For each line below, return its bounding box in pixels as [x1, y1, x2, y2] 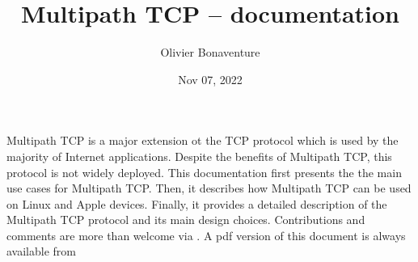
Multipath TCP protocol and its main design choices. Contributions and [6, 211, 365, 228]
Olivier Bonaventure [160, 44, 260, 61]
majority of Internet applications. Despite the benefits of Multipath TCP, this [6, 147, 392, 164]
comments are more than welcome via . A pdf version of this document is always [6, 226, 406, 243]
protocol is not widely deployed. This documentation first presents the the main [6, 163, 402, 180]
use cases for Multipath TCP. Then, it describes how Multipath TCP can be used [6, 180, 412, 196]
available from [6, 243, 76, 260]
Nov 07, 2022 [178, 70, 243, 87]
